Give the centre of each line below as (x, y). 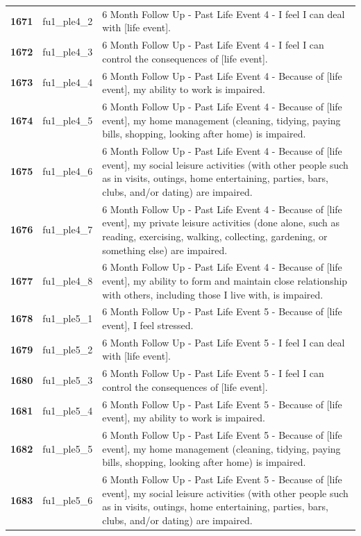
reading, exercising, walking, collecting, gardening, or (215, 236)
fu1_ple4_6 (68, 171)
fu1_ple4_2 (68, 20)
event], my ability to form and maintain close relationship (225, 280)
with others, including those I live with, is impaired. (213, 294)
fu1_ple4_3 (68, 51)
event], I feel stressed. (148, 325)
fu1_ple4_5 (68, 120)
